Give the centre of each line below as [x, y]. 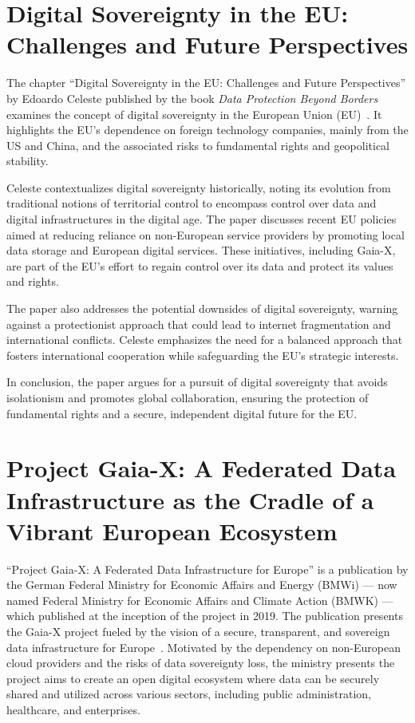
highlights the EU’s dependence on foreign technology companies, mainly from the [207, 130]
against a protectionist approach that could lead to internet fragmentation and [199, 324]
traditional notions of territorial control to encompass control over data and [192, 203]
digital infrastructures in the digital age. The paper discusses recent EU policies [202, 219]
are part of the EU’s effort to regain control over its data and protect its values [200, 265]
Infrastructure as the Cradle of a [190, 499]
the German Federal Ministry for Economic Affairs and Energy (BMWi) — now [202, 585]
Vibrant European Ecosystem [172, 530]
